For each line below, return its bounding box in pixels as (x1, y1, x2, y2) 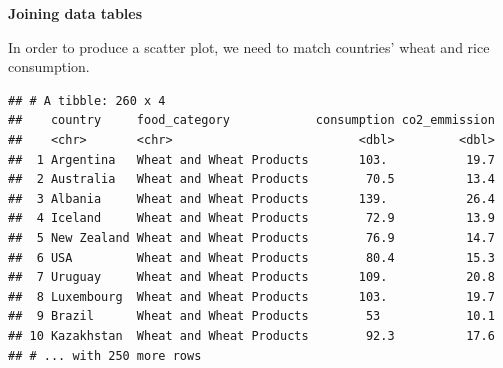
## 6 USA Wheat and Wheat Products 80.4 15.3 (8, 250, 495, 265)
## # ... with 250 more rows (8, 348, 202, 363)
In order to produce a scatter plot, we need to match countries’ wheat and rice (8, 36, 490, 57)
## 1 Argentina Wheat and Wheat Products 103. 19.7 (8, 152, 495, 167)
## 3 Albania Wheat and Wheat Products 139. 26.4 (8, 191, 495, 206)
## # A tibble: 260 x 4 (8, 93, 166, 108)
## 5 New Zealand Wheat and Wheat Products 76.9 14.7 (8, 230, 495, 245)
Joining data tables (8, 3, 143, 23)
